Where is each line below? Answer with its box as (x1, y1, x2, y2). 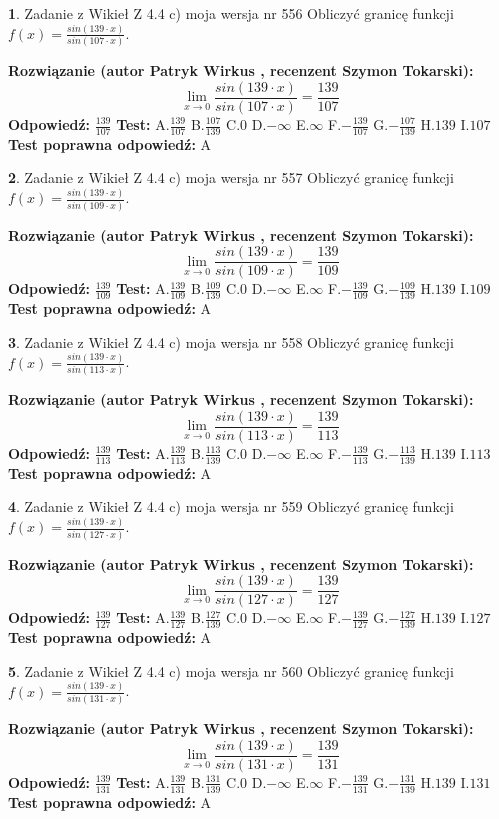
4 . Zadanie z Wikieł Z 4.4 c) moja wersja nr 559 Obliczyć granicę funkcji (8, 496, 454, 517)
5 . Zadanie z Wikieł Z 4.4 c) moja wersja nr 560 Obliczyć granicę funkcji (8, 660, 454, 681)
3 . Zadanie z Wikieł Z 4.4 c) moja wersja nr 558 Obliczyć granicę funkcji (8, 331, 454, 352)
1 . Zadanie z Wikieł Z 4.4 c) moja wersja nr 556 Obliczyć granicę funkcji (8, 3, 454, 23)
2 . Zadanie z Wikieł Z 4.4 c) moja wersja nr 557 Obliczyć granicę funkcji (8, 167, 454, 188)
